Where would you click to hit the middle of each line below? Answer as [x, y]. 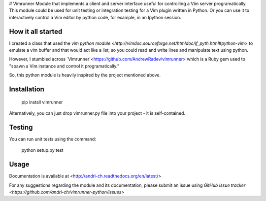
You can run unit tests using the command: [52, 139]
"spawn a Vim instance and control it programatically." [64, 66]
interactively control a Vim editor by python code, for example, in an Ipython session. [95, 17]
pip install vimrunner [42, 102]
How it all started [36, 31]
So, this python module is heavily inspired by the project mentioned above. [85, 75]
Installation [27, 89]
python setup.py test [42, 150]
